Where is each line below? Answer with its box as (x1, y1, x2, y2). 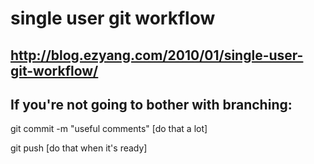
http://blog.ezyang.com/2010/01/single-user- (10, 47, 304, 64)
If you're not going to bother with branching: (10, 96, 293, 113)
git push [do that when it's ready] (10, 142, 148, 154)
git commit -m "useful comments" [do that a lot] (10, 123, 208, 135)
